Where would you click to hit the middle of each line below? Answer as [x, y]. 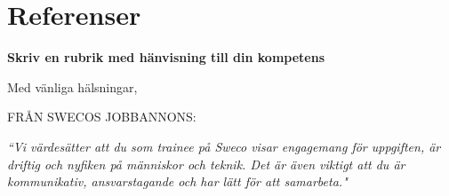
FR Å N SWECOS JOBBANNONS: [102, 117]
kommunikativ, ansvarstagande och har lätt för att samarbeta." [177, 181]
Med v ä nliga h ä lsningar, [72, 86]
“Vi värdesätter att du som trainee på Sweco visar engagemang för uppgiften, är [224, 146]
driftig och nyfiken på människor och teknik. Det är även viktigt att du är [206, 164]
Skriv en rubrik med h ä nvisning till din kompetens [166, 57]
